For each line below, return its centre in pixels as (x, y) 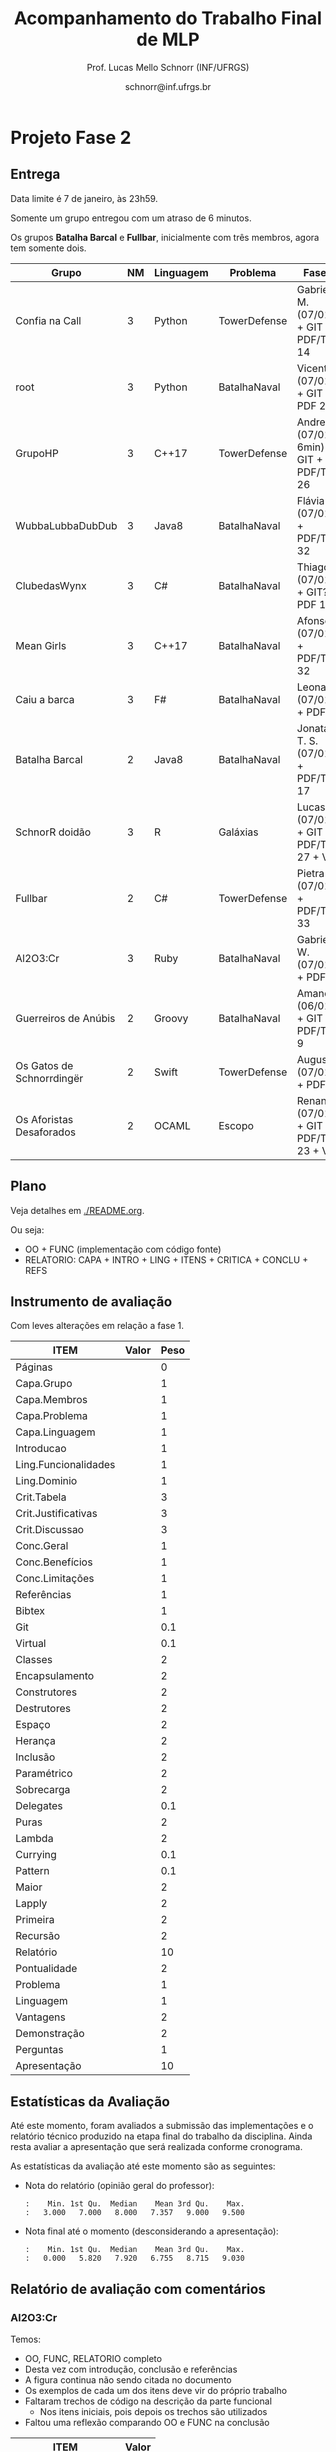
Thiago (313, 567)
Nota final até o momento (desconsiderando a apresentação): (151, 2231)
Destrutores (43, 1709)
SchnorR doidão (53, 832)
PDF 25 (314, 405)
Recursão (38, 1936)
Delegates (39, 1806)
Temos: (26, 2339)
